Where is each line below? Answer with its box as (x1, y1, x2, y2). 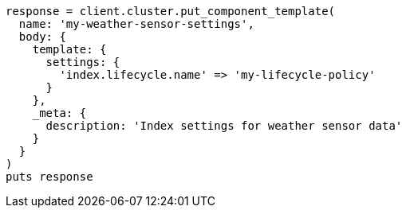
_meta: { (32, 107, 87, 119)
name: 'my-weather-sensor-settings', (18, 18, 254, 30)
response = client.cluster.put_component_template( (6, 5, 336, 18)
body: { (18, 30, 66, 43)
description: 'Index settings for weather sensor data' (45, 119, 403, 132)
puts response (6, 170, 93, 183)
